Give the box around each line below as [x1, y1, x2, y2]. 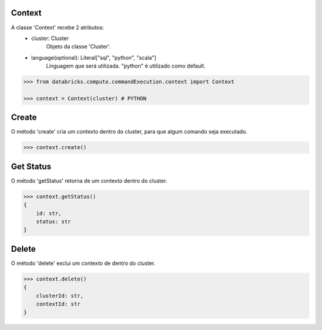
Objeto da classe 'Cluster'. [46, 43, 111, 50]
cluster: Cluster [31, 35, 69, 42]
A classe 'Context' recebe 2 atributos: [11, 24, 104, 31]
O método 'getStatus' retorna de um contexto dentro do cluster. [11, 177, 168, 184]
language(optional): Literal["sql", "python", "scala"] [31, 54, 157, 61]
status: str [36, 218, 72, 225]
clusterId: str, [36, 292, 83, 299]
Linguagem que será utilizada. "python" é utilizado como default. [46, 63, 206, 70]
